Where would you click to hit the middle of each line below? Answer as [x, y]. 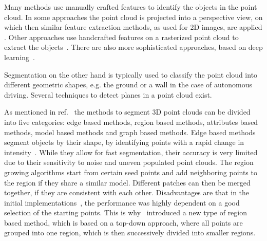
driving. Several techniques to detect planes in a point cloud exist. [108, 94]
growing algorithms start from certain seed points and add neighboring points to [131, 172]
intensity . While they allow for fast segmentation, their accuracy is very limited [131, 152]
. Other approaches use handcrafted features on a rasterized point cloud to [121, 37]
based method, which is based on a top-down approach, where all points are [123, 222]
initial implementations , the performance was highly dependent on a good [122, 202]
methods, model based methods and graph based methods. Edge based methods [130, 132]
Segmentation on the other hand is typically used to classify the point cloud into [131, 74]
